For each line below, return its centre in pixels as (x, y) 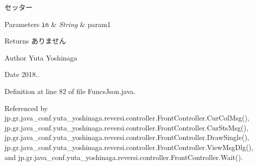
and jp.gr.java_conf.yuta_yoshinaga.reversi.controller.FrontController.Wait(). (124, 157)
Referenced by (26, 108)
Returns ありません (35, 41)
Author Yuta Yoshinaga (41, 57)
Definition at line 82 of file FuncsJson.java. (70, 91)
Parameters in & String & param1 (58, 24)
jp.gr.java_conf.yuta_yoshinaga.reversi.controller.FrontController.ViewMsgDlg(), (129, 147)
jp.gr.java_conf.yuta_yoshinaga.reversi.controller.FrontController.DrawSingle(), (127, 137)
